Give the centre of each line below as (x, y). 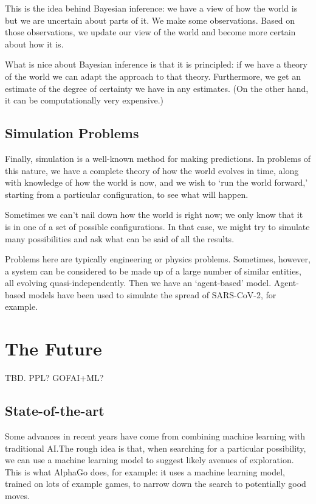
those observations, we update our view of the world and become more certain (150, 32)
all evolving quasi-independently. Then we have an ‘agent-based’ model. (138, 283)
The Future (53, 348)
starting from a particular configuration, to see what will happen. (127, 194)
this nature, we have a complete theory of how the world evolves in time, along (152, 170)
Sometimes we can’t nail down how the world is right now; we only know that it (154, 215)
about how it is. (34, 44)
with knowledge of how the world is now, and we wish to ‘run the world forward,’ (156, 182)
